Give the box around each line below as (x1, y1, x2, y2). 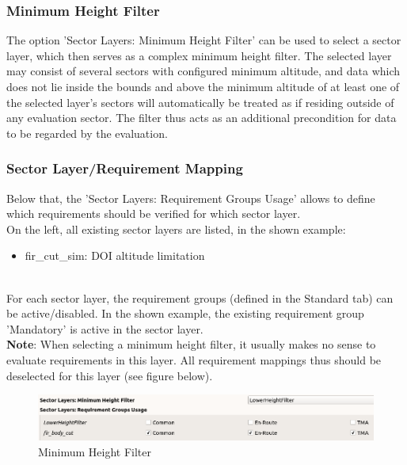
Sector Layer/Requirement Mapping (6, 158, 243, 178)
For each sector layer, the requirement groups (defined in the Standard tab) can (6, 289, 394, 306)
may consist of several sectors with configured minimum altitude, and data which (6, 63, 401, 79)
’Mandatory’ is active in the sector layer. (6, 320, 203, 337)
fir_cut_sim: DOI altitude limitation (25, 247, 205, 264)
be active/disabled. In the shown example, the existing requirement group (6, 305, 364, 322)
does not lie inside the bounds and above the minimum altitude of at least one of (6, 78, 400, 94)
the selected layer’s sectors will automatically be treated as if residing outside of (6, 93, 394, 110)
